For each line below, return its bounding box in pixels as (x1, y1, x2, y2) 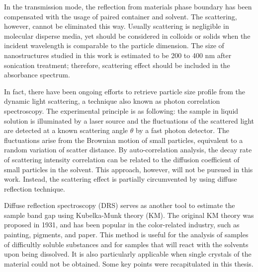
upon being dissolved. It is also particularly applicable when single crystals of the (4, 249, 252, 259)
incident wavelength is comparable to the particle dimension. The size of (4, 40, 224, 51)
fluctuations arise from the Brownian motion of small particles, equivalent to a (4, 135, 243, 145)
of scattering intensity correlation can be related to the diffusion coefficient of (4, 154, 240, 164)
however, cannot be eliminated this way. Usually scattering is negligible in (4, 21, 229, 31)
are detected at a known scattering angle (4, 125, 128, 136)
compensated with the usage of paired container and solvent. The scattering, (4, 11, 237, 21)
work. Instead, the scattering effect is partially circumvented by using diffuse (4, 174, 237, 184)
